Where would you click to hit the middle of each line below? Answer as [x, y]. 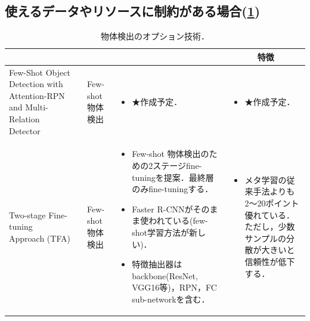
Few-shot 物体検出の [170, 154]
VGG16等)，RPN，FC [174, 287]
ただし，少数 [270, 226]
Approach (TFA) [40, 238]
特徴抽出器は [157, 264]
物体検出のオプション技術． [155, 36]
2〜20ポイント [272, 203]
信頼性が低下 [270, 261]
